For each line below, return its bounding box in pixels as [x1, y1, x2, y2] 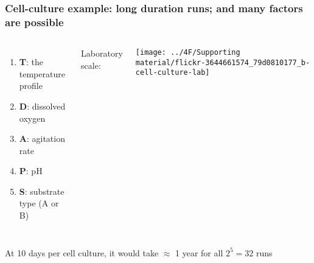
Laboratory [81, 47, 123, 60]
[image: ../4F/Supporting [135, 48, 240, 57]
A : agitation [19, 132, 65, 145]
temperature [19, 67, 65, 80]
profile [19, 79, 43, 92]
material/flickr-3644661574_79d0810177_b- [135, 58, 310, 67]
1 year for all [175, 246, 223, 259]
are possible [5, 14, 64, 29]
